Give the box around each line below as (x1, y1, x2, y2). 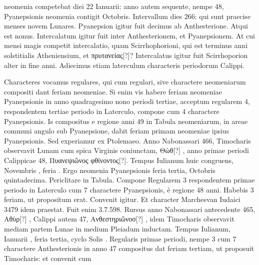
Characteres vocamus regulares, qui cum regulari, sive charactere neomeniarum (4, 76, 246, 87)
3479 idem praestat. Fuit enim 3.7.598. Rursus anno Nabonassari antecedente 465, (4, 203, 255, 214)
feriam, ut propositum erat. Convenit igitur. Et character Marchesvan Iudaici (4, 194, 240, 204)
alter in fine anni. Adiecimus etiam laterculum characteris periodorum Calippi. (4, 59, 245, 70)
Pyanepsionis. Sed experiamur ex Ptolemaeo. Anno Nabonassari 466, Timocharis (4, 135, 251, 145)
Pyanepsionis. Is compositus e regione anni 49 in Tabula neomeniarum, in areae (4, 115, 248, 126)
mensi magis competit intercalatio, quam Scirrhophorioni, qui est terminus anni (4, 40, 248, 50)
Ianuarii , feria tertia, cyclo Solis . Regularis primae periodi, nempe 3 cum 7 (4, 233, 236, 243)
